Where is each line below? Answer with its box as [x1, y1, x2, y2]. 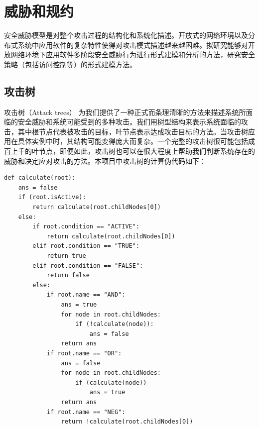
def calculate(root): [4, 174, 76, 182]
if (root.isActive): [18, 194, 86, 201]
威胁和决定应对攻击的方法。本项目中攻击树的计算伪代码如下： [4, 155, 206, 166]
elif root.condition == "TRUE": [32, 242, 140, 250]
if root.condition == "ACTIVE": [32, 223, 140, 230]
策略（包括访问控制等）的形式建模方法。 [4, 59, 136, 69]
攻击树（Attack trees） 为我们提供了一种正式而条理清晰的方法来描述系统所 [4, 107, 246, 117]
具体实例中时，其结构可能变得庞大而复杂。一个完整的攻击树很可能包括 [17, 136, 248, 146]
